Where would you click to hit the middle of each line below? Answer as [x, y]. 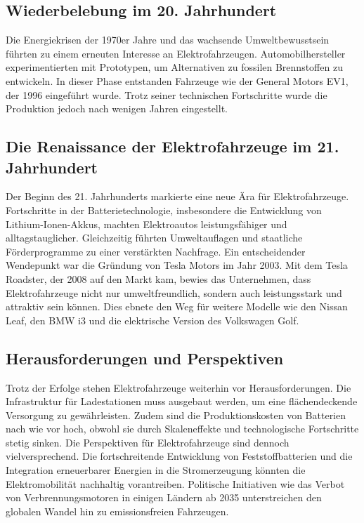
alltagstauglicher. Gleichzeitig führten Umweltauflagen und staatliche [154, 238]
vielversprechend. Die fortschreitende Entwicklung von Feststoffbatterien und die [179, 456]
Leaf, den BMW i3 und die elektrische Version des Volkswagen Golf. [152, 320]
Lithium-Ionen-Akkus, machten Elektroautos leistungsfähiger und [147, 224]
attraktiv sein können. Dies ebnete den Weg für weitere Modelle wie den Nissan [177, 306]
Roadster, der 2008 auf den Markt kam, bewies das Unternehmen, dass [158, 278]
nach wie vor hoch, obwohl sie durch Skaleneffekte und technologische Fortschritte [182, 429]
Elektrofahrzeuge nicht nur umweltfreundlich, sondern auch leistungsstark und [174, 292]
